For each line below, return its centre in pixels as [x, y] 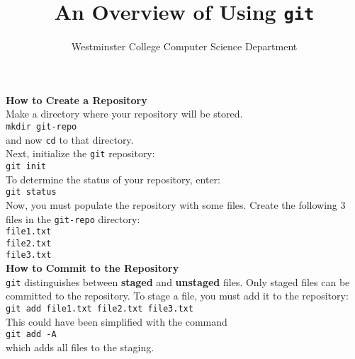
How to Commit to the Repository [92, 268]
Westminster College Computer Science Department [184, 46]
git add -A [31, 335]
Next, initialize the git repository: [80, 153]
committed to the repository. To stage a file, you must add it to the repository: [177, 296]
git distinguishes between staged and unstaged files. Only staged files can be [178, 281]
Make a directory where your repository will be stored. [124, 114]
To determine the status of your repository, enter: [113, 179]
